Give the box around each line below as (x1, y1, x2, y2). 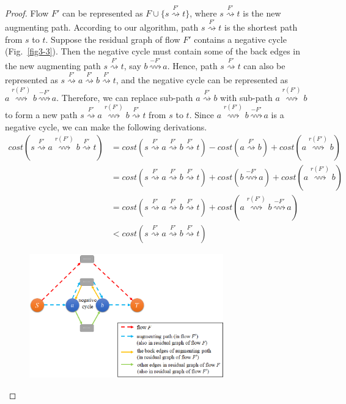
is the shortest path (224, 21, 298, 34)
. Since (189, 108, 215, 121)
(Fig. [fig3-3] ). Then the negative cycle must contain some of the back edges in (5, 45, 300, 58)
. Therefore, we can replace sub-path (56, 91, 193, 103)
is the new (243, 6, 281, 19)
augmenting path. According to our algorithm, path (5, 21, 199, 34)
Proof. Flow (5, 6, 49, 19)
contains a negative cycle (194, 32, 287, 45)
